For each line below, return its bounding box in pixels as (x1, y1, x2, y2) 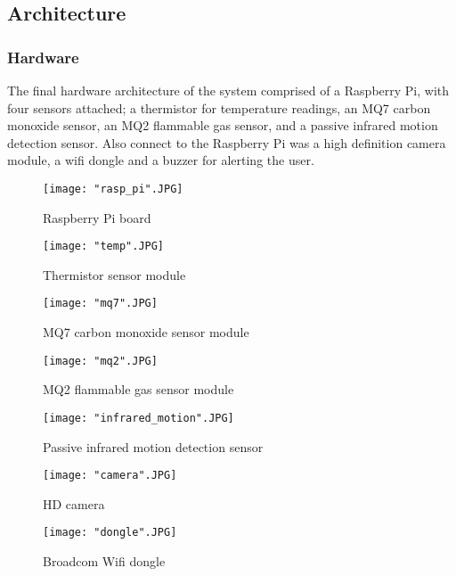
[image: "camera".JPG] (43, 469, 177, 482)
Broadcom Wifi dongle (43, 552, 166, 571)
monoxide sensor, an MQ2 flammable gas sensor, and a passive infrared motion (7, 116, 438, 135)
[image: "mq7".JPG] (43, 297, 158, 310)
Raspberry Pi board (43, 208, 151, 226)
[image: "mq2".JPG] (43, 354, 158, 367)
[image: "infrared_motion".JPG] (43, 411, 234, 424)
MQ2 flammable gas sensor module (43, 380, 234, 399)
